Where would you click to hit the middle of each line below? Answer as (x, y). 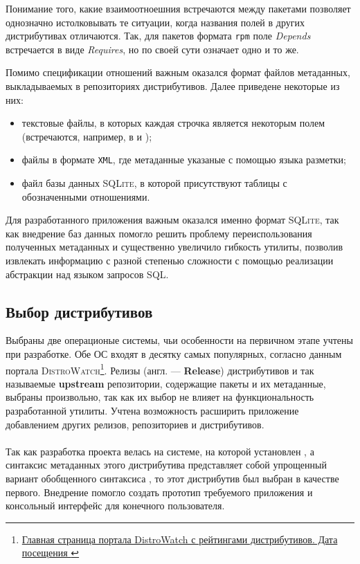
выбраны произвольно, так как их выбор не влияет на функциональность (160, 397)
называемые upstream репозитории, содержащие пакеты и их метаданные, (166, 383)
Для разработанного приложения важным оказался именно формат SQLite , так (172, 220)
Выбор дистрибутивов (79, 311)
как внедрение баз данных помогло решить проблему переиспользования (159, 233)
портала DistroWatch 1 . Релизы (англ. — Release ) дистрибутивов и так (160, 369)
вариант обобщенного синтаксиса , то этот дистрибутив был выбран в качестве (172, 479)
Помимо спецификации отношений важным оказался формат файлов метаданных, (178, 72)
